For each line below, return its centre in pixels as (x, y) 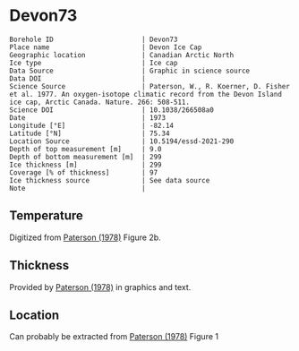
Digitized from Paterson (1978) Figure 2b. (85, 237)
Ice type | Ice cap (94, 63)
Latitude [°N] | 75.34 (90, 133)
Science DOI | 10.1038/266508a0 (112, 110)
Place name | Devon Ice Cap (106, 47)
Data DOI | (77, 78)
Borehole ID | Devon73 (94, 39)
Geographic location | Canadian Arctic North (122, 55)
